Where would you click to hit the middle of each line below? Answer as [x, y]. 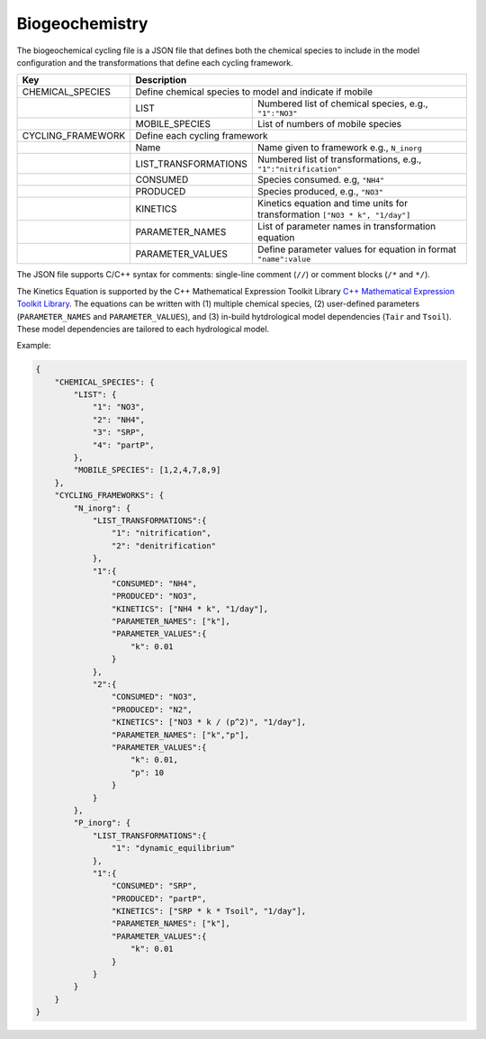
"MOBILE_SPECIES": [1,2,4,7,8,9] [147, 470]
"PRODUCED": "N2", [152, 709]
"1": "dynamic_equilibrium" [173, 848]
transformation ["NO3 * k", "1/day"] [334, 214]
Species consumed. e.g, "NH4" [321, 180]
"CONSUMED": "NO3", [154, 697]
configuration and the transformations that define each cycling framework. [155, 62]
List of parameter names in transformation [347, 227]
